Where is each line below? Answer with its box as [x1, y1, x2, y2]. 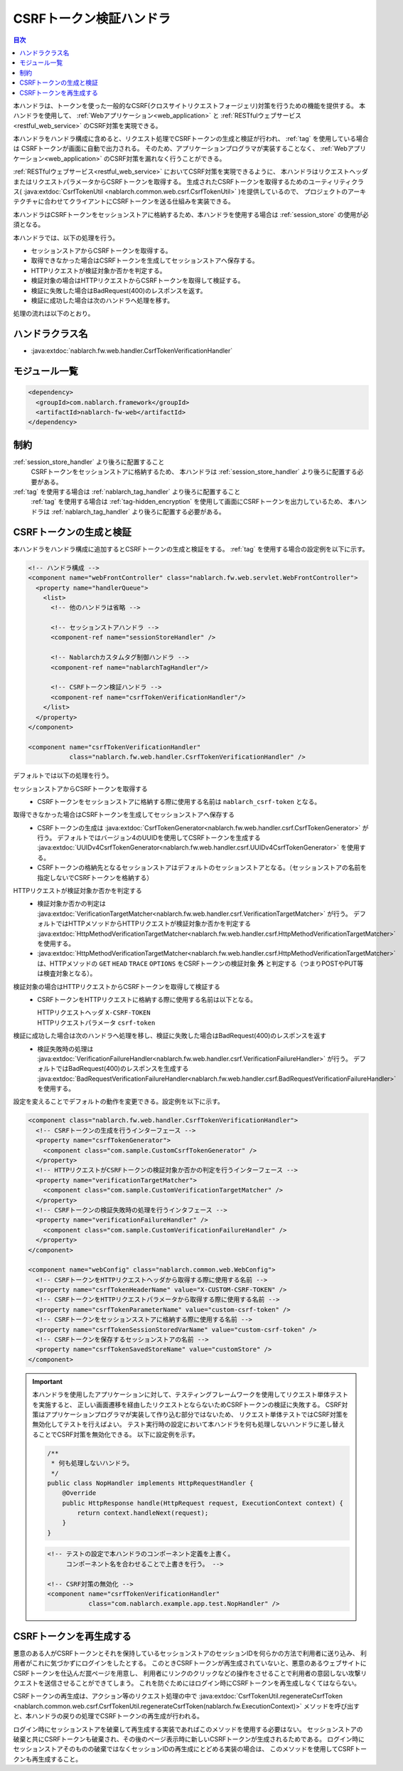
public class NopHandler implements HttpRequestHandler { [47, 1479, 254, 1487]
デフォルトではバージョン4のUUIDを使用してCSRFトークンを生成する [57, 833, 261, 842]
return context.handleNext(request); [77, 1509, 209, 1517]
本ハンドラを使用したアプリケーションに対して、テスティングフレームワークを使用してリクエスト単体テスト [32, 1390, 348, 1399]
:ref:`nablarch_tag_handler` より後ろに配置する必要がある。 [50, 507, 225, 516]
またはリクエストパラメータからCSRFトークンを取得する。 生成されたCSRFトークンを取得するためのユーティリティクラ [13, 177, 364, 186]
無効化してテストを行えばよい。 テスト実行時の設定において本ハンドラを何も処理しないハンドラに [32, 1420, 321, 1429]
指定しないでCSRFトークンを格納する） [37, 873, 154, 882]
